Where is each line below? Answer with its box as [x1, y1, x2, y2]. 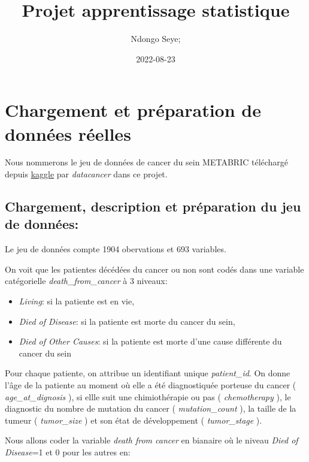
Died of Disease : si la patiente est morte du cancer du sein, [19, 315, 235, 327]
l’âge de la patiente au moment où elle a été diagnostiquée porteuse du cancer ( [5, 378, 296, 391]
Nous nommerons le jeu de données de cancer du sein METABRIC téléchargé [5, 156, 289, 168]
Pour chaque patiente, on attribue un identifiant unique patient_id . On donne [5, 367, 290, 379]
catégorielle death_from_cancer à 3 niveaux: [5, 274, 168, 287]
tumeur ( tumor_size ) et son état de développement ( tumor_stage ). [5, 413, 262, 426]
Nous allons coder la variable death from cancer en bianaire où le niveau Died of [5, 434, 298, 446]
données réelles [5, 121, 131, 146]
